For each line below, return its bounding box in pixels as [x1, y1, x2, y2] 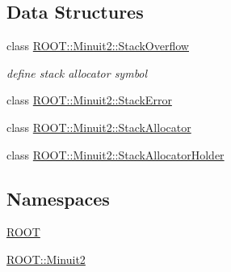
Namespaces [6, 185, 110, 210]
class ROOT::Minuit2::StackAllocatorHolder [6, 146, 225, 163]
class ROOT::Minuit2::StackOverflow [6, 37, 189, 54]
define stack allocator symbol [6, 64, 148, 81]
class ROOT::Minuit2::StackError [6, 91, 172, 108]
